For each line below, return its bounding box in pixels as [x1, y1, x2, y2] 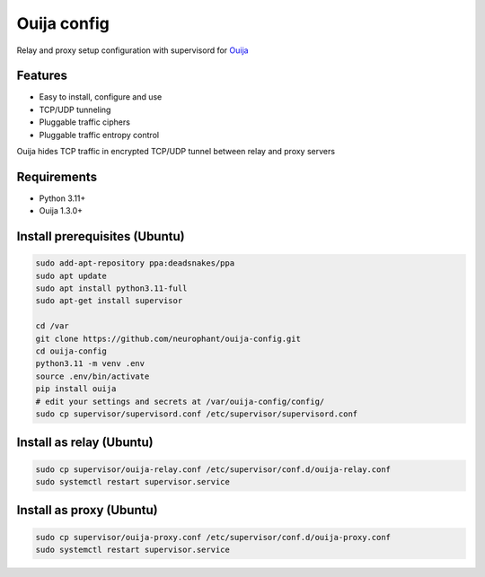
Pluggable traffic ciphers [39, 117, 130, 127]
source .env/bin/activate [35, 371, 150, 381]
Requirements [16, 169, 98, 184]
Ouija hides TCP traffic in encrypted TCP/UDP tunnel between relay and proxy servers [16, 146, 336, 157]
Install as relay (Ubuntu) [16, 435, 154, 450]
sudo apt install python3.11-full [35, 284, 188, 293]
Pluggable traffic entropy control [39, 129, 160, 140]
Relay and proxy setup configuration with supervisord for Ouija [16, 45, 249, 56]
